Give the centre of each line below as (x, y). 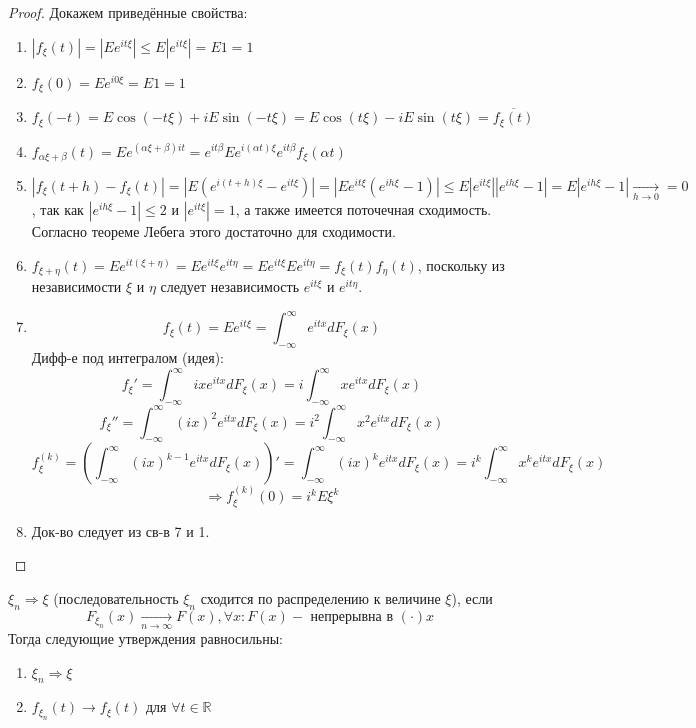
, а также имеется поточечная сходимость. (363, 209)
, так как (57, 209)
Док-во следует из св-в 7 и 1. (120, 530)
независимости (76, 286)
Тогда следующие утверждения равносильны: (145, 638)
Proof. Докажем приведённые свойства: (128, 12)
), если (472, 597)
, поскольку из (461, 264)
